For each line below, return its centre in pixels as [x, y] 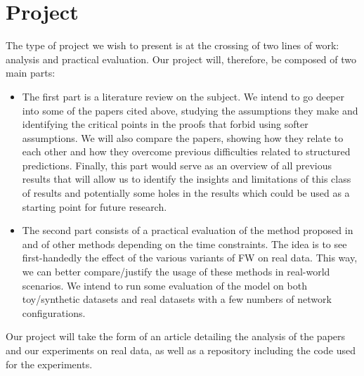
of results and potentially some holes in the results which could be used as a [186, 193]
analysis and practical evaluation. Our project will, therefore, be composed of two [181, 59]
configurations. [54, 312]
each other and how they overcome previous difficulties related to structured [186, 151]
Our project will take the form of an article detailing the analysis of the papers [176, 336]
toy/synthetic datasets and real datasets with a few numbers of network [177, 299]
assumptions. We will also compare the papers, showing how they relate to [183, 137]
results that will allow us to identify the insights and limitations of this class [187, 179]
